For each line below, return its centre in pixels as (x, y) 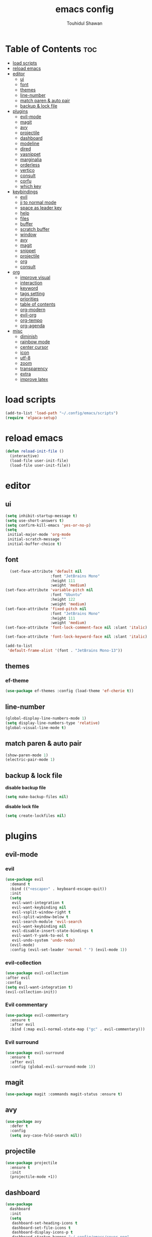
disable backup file (26, 788)
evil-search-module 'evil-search (47, 922)
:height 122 (63, 599)
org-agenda (32, 325)
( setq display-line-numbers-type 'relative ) (53, 723)
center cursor (34, 347)
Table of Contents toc (51, 49)
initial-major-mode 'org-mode (39, 535)
